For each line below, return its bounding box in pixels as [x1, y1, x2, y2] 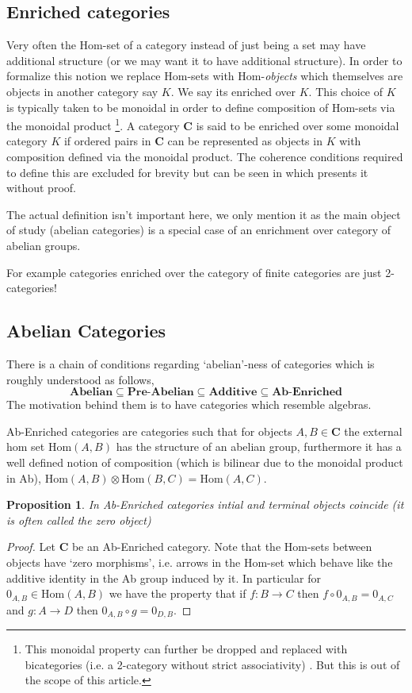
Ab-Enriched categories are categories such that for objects [6, 422, 292, 439]
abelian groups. [6, 237, 81, 253]
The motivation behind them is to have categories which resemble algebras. [6, 396, 372, 413]
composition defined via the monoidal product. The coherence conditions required [6, 148, 403, 165]
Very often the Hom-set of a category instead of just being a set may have [6, 37, 366, 53]
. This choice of [308, 83, 383, 99]
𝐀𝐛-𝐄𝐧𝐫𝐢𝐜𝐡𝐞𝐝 [272, 387, 342, 398]
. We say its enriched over [170, 83, 296, 99]
